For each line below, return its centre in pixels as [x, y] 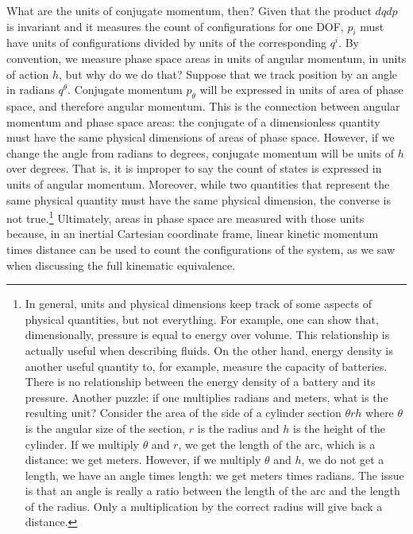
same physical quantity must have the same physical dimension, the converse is [199, 199]
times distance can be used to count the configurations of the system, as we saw [201, 249]
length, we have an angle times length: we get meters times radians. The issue [214, 475]
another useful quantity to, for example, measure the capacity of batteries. [206, 366]
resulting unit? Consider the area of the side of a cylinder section [183, 413]
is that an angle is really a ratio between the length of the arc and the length [212, 491]
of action [28, 74]
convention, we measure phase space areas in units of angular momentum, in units [206, 58]
